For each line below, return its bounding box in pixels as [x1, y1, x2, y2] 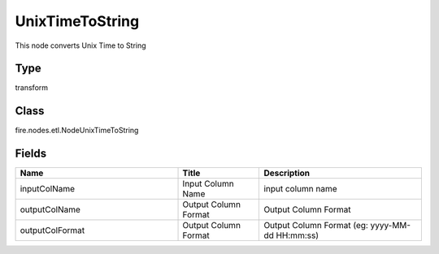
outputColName [20, 204, 81, 215]
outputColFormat [20, 225, 85, 236]
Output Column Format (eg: [263, 220, 369, 231]
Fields [15, 147, 47, 161]
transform [15, 83, 49, 93]
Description [263, 167, 311, 179]
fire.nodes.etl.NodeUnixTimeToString [15, 126, 139, 136]
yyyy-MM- [370, 220, 411, 231]
